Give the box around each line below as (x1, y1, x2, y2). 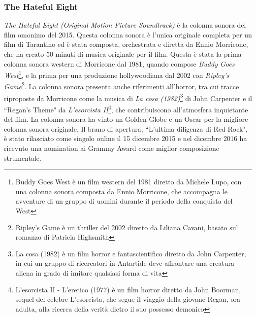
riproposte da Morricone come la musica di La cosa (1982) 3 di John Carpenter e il (4, 91, 252, 103)
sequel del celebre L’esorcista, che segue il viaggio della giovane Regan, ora (15, 294, 240, 304)
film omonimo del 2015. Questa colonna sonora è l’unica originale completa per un (4, 29, 252, 39)
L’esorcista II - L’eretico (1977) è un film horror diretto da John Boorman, (15, 284, 241, 294)
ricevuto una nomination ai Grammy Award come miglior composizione (4, 142, 220, 153)
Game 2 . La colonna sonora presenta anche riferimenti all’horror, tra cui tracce (4, 80, 239, 92)
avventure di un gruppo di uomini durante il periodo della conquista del (15, 196, 233, 206)
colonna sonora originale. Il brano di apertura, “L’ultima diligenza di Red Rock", (4, 123, 248, 134)
